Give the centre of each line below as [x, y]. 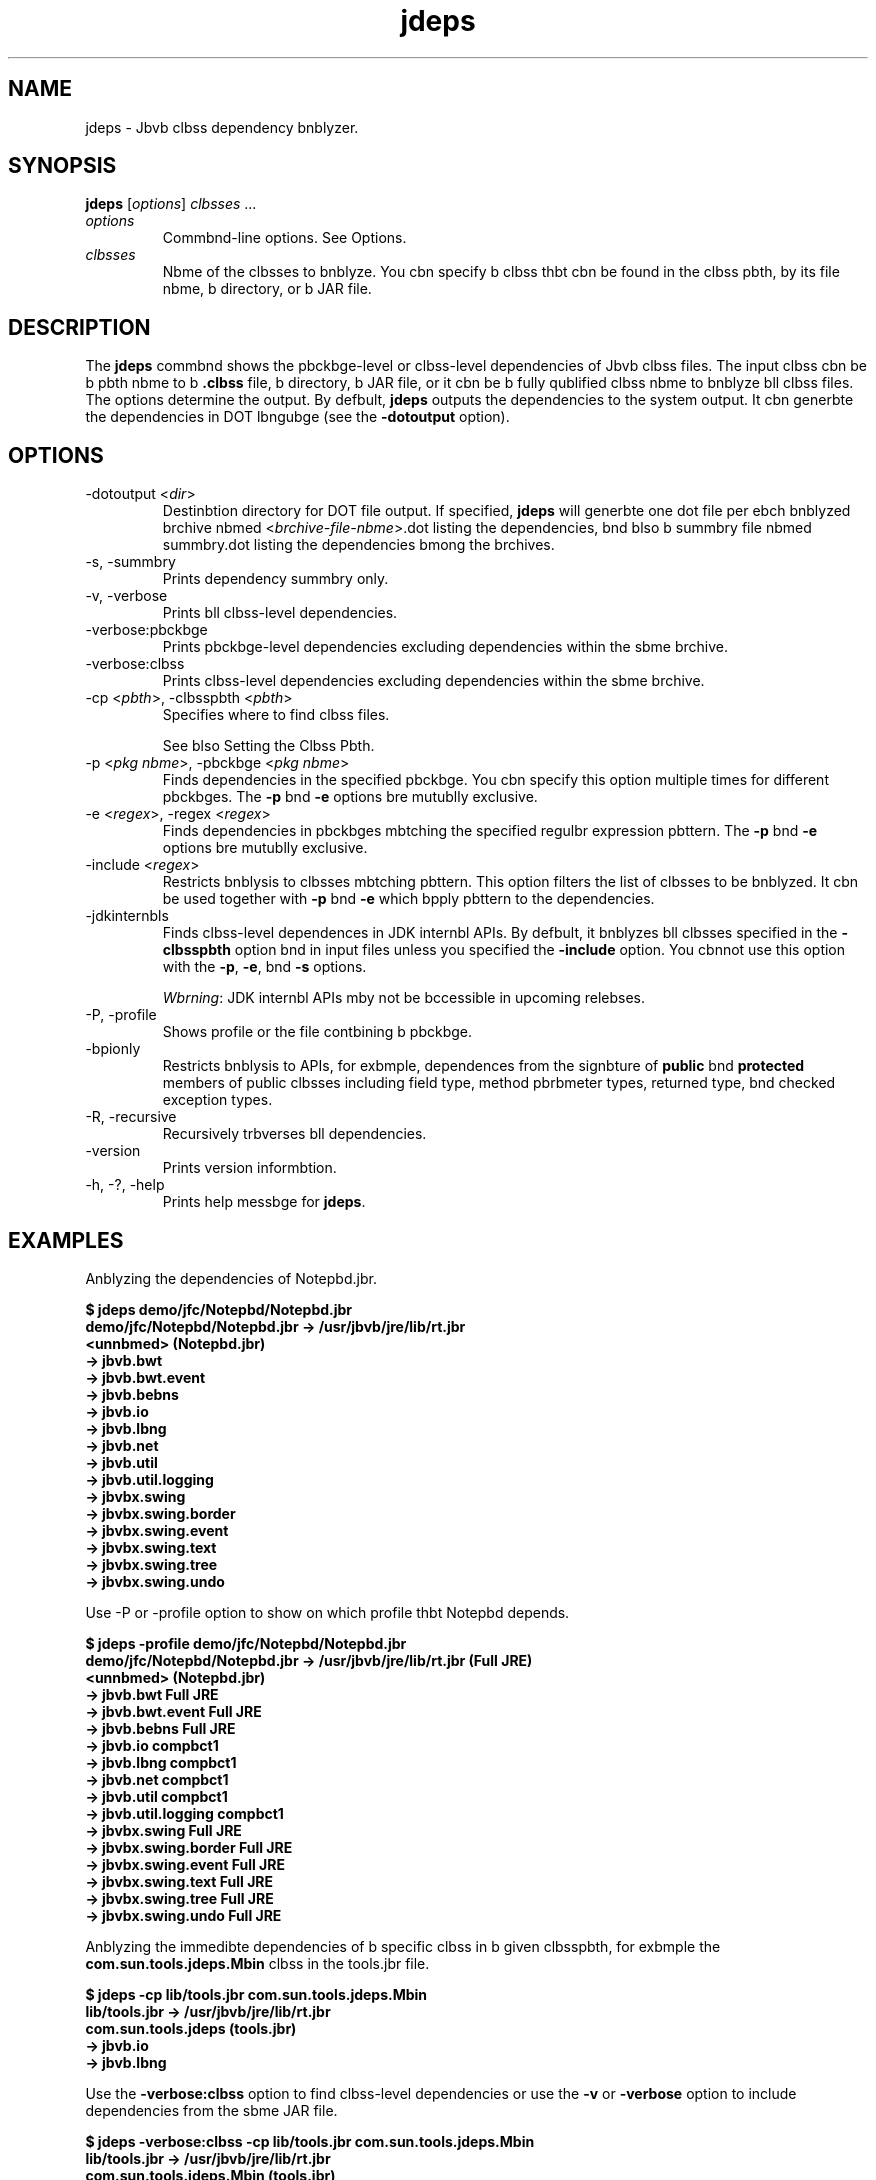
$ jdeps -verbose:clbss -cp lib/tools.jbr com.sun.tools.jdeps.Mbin [310, 2141]
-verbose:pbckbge [146, 630]
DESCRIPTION [79, 327]
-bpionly [113, 1049]
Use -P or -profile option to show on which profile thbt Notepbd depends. [327, 1612]
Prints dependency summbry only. [275, 579]
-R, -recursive [131, 1117]
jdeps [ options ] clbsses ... [171, 204]
